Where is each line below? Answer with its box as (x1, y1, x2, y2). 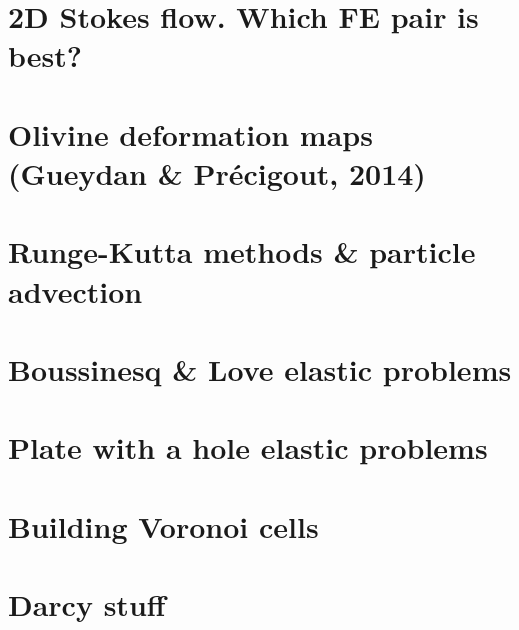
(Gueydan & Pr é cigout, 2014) (8, 152, 426, 193)
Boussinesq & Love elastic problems (8, 348, 512, 389)
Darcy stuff (8, 584, 166, 624)
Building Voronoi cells (8, 505, 319, 546)
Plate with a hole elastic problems (8, 427, 488, 468)
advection (8, 270, 143, 311)
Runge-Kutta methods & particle (8, 231, 476, 272)
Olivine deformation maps (8, 113, 373, 154)
